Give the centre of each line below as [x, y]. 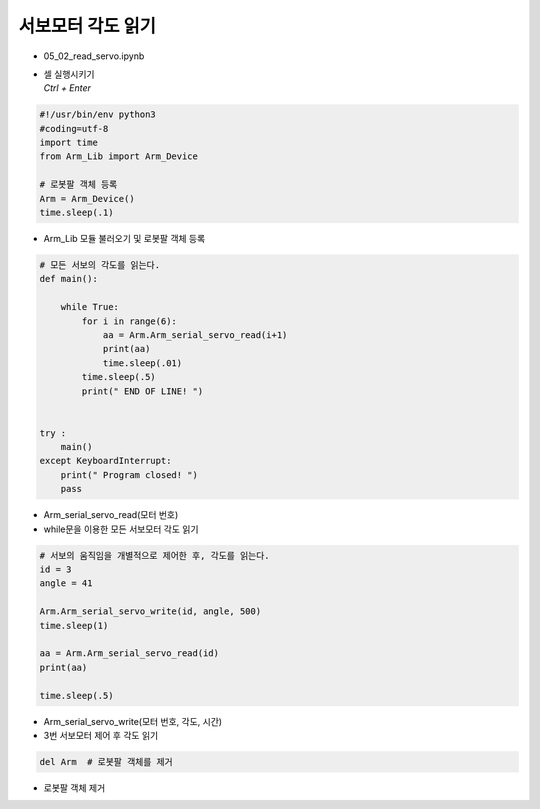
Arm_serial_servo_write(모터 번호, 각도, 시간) [133, 721]
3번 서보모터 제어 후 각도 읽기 [101, 735]
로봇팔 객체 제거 [74, 787]
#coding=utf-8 [74, 128]
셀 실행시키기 [69, 74]
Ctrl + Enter [67, 88]
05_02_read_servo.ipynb [94, 56]
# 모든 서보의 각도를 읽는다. [99, 265]
